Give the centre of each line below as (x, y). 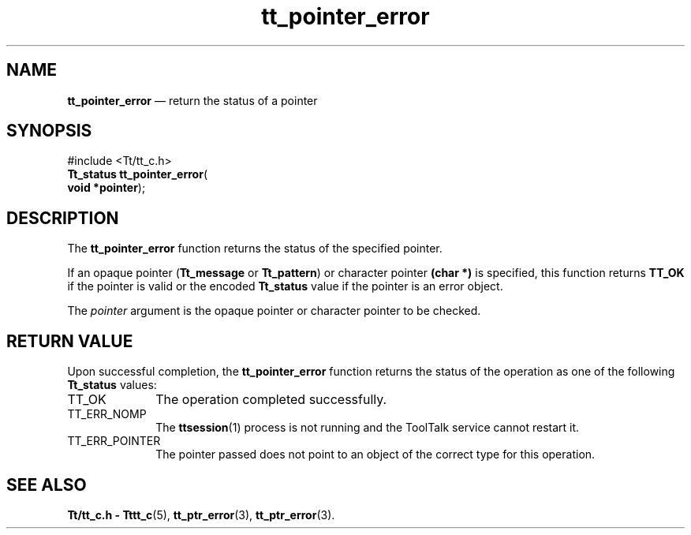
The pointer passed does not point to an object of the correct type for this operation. (375, 455)
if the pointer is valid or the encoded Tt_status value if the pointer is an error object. (285, 286)
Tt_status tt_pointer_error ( (138, 174)
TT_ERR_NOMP (107, 414)
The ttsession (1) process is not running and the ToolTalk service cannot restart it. (368, 428)
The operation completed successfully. (271, 400)
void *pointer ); (106, 188)
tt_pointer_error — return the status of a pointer (192, 100)
